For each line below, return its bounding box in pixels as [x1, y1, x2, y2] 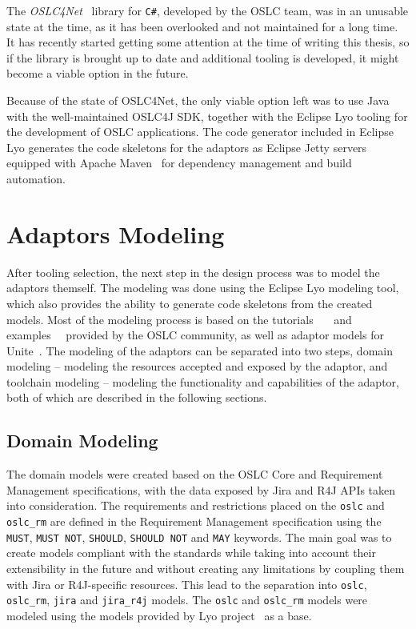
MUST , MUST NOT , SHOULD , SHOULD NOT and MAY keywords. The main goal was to [6, 528, 392, 545]
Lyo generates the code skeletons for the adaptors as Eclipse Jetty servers [6, 138, 367, 155]
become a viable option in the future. [6, 65, 189, 82]
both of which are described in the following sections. [6, 389, 267, 406]
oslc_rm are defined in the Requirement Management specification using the [6, 513, 382, 530]
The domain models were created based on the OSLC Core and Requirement [6, 466, 383, 483]
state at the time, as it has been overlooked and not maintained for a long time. [6, 18, 398, 34]
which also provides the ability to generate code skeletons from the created [6, 294, 373, 311]
